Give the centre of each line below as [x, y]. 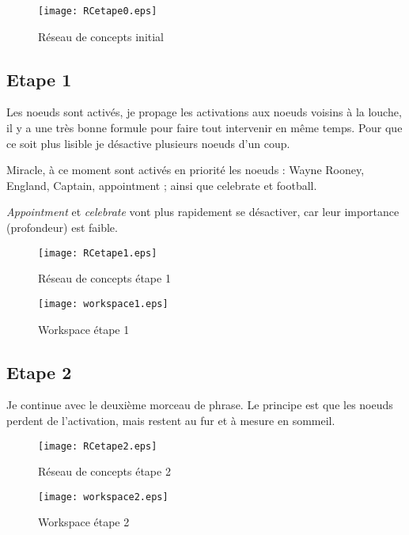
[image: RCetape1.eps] [98, 253]
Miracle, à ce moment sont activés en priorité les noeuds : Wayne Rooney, [186, 170]
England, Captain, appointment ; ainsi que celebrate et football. [162, 185]
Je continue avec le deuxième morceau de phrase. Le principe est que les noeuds [200, 405]
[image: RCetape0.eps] [98, 11]
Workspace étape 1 [84, 329]
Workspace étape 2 [84, 522]
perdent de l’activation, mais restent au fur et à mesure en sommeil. [171, 420]
